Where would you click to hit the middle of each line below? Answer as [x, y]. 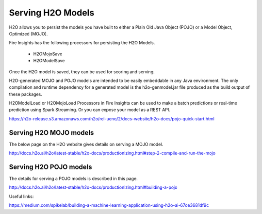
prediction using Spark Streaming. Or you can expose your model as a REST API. [90, 110]
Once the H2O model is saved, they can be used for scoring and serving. [82, 72]
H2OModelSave [49, 61]
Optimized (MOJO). [28, 33]
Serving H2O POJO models [50, 167]
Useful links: [21, 196]
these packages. [25, 94]
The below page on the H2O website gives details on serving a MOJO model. [86, 144]
